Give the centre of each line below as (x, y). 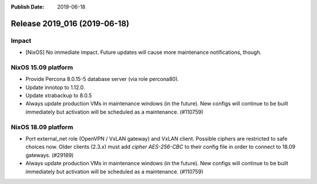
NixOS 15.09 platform (42, 67)
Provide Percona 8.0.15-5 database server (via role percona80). (102, 79)
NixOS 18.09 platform (42, 127)
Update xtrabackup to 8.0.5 (59, 96)
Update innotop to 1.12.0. (55, 87)
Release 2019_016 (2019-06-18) (70, 23)
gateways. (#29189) (50, 155)
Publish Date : (28, 7)
